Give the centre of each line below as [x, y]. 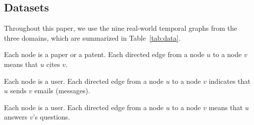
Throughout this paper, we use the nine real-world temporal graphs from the [121, 28]
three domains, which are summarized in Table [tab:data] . [92, 37]
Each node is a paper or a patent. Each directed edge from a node [104, 54]
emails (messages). [62, 91]
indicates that [229, 81]
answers [16, 117]
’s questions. [51, 117]
